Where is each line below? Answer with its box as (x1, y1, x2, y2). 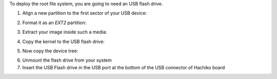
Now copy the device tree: (22, 48, 78, 54)
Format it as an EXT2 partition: (22, 19, 87, 26)
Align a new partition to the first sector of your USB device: (22, 10, 147, 16)
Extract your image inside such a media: (22, 29, 107, 35)
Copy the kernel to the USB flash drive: (22, 38, 105, 45)
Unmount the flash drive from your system (22, 57, 112, 64)
